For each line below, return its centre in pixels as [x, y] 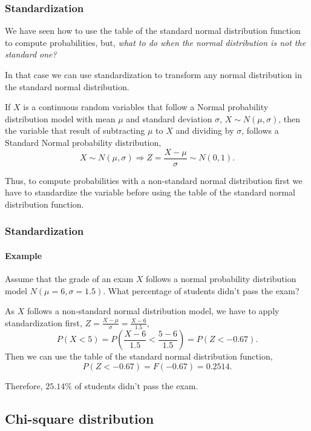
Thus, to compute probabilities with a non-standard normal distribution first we [154, 180]
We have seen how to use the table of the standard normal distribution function [153, 31]
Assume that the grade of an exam [69, 279]
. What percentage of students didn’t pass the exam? [201, 290]
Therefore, [24, 385]
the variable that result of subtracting [75, 130]
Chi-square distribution [80, 418]
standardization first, [44, 322]
